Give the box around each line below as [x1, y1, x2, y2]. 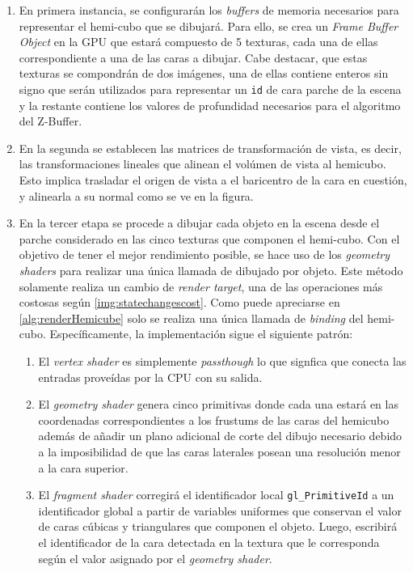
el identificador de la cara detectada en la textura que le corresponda [38, 533, 380, 550]
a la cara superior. [38, 459, 129, 476]
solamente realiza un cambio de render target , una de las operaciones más [19, 278, 383, 294]
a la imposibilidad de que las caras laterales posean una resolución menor [38, 443, 401, 460]
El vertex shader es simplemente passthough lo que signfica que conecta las [38, 352, 407, 369]
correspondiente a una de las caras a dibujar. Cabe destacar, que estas [19, 49, 368, 66]
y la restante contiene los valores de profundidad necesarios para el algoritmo [19, 96, 401, 113]
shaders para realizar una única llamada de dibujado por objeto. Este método [19, 261, 403, 278]
